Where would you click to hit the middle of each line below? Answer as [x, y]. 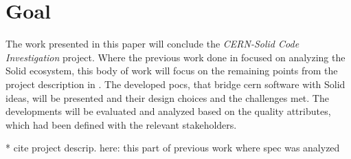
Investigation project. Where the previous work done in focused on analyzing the [175, 57]
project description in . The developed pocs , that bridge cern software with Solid [175, 84]
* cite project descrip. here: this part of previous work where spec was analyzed [173, 148]
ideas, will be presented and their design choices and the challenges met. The [167, 97]
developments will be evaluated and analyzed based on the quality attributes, [168, 111]
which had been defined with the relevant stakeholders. [121, 124]
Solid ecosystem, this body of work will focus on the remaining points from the [172, 71]
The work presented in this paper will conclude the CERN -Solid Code [152, 44]
